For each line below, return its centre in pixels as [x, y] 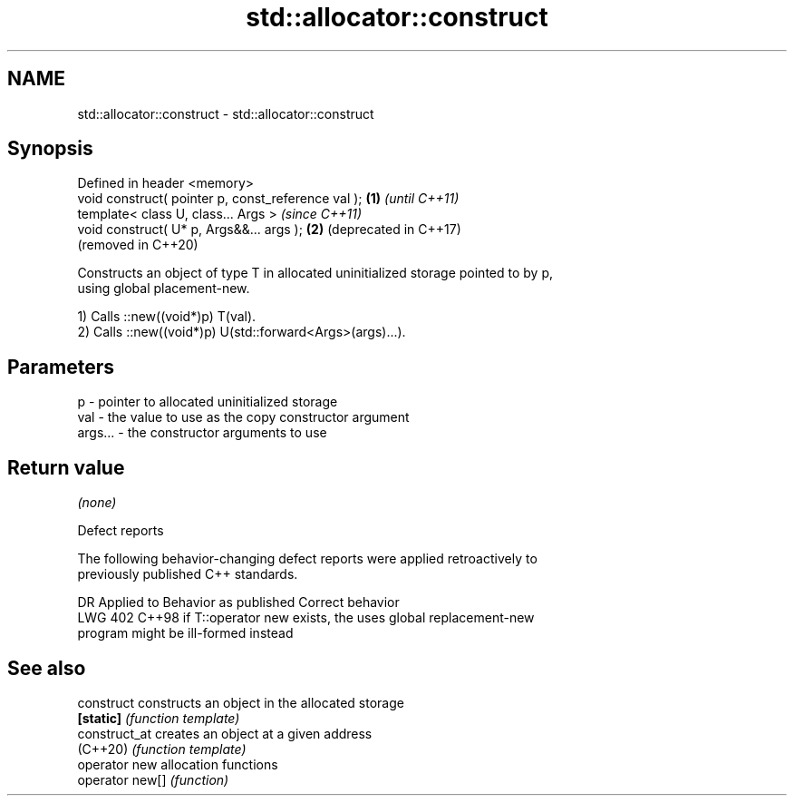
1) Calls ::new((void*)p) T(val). [167, 317]
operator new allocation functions [178, 764]
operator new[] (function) [153, 779]
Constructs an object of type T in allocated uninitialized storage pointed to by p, [315, 273]
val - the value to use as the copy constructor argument [243, 417]
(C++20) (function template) [162, 749]
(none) [97, 503]
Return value [66, 467]
